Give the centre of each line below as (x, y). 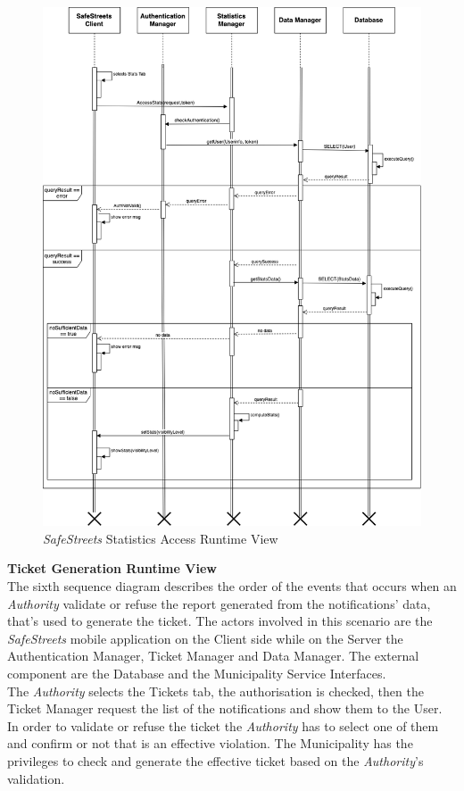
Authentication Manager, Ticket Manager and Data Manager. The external (213, 656)
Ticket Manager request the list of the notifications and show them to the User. (225, 708)
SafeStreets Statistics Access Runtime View (161, 538)
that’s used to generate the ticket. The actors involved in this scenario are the (220, 621)
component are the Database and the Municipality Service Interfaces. (197, 673)
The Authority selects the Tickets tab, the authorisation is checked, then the (215, 691)
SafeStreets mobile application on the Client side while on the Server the (205, 638)
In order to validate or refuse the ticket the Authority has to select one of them (223, 725)
